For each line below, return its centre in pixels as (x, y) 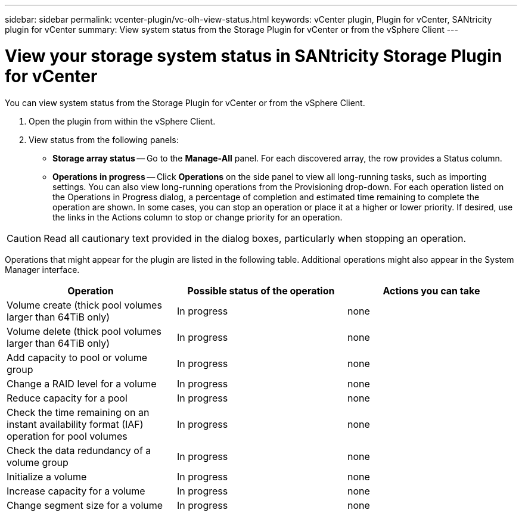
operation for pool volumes (67, 436)
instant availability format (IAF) (75, 424)
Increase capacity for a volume (76, 491)
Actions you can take (431, 290)
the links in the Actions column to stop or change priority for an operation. (198, 217)
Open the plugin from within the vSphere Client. (122, 121)
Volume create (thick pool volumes (84, 305)
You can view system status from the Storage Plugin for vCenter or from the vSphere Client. (185, 102)
